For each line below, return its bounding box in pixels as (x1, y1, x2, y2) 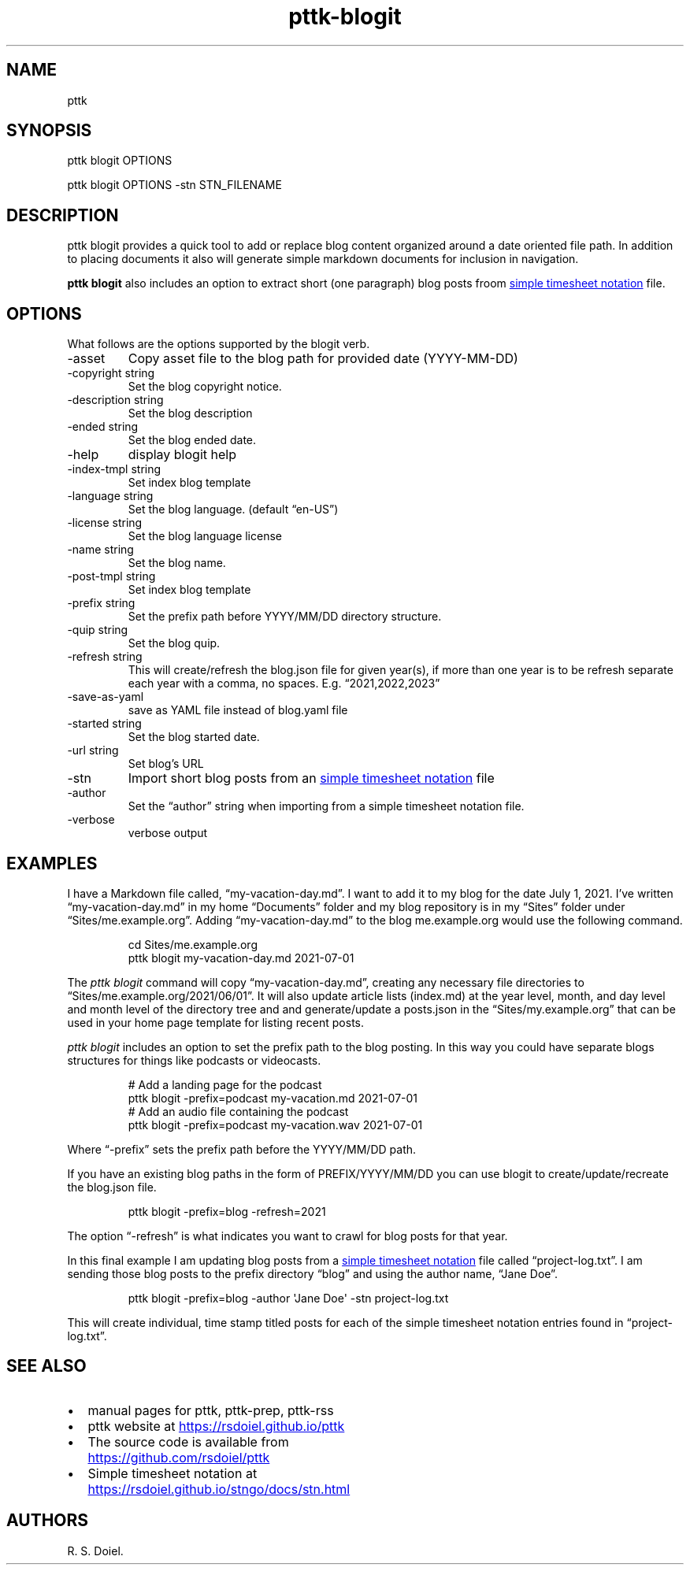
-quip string (67, 623, 128, 637)
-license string (67, 516, 143, 530)
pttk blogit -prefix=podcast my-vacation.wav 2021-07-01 (128, 1117, 423, 1132)
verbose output (128, 826, 208, 840)
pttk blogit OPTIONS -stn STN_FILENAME (67, 178, 282, 192)
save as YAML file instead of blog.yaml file (128, 703, 348, 717)
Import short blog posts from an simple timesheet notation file (128, 770, 495, 787)
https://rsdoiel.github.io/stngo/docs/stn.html (87, 1480, 351, 1497)
